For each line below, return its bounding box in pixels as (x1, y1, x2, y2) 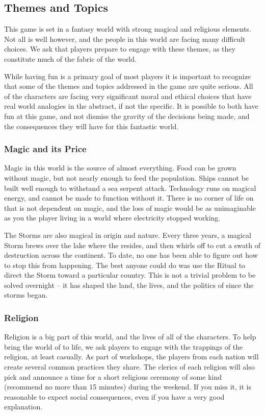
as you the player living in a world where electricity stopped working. (4, 212, 221, 223)
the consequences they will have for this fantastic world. (4, 120, 179, 131)
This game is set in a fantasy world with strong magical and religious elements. (4, 23, 251, 34)
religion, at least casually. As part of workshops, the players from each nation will (4, 351, 259, 362)
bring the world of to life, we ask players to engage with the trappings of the (4, 341, 243, 352)
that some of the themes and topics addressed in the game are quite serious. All (4, 81, 253, 91)
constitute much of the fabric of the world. (4, 53, 137, 64)
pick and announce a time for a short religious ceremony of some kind (4, 371, 222, 382)
